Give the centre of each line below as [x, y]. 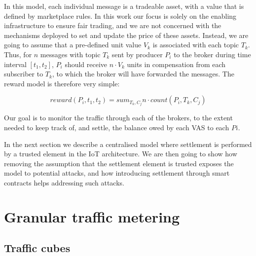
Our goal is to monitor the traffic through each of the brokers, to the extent [118, 118]
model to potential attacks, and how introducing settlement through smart [117, 173]
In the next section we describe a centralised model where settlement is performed [128, 144]
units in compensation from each [176, 64]
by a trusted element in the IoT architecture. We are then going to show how [121, 154]
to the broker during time [212, 54]
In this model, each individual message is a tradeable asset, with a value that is [124, 6]
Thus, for [18, 54]
